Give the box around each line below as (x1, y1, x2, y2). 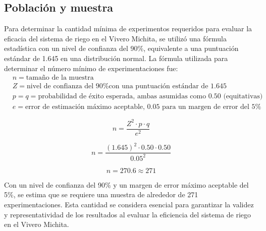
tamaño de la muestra (26, 74, 94, 82)
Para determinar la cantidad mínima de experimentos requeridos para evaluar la (4, 23, 252, 34)
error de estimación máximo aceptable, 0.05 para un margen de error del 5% (25, 103, 261, 111)
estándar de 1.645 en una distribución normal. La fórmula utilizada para (4, 52, 228, 63)
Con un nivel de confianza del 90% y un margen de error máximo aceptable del (4, 179, 249, 190)
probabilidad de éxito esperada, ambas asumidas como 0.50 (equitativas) (38, 93, 263, 100)
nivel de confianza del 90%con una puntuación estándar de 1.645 (27, 83, 227, 90)
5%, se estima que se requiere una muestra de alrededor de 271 (4, 189, 198, 200)
